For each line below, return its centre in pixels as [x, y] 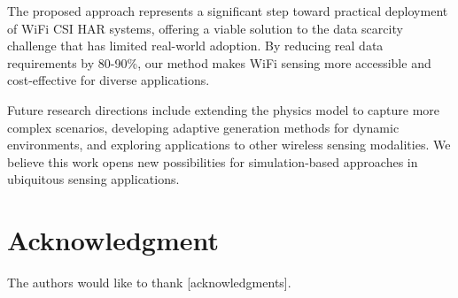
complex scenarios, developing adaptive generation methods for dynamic [203, 127]
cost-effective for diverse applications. [109, 80]
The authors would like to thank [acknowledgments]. [149, 283]
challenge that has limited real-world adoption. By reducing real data [195, 46]
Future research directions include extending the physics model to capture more [224, 109]
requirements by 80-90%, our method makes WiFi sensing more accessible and [219, 62]
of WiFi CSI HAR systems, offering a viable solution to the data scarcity [205, 28]
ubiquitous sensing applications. [93, 179]
